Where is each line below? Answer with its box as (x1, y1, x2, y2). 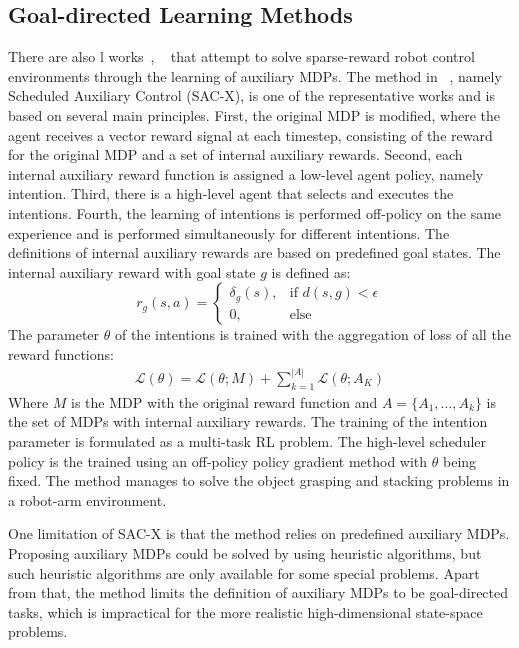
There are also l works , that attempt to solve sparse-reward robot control (8, 46, 475, 67)
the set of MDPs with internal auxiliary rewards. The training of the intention (8, 411, 488, 432)
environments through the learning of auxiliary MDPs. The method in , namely (8, 65, 502, 86)
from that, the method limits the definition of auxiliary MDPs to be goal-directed (8, 582, 509, 603)
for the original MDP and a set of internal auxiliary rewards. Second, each (8, 144, 463, 165)
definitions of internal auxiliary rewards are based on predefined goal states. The (8, 242, 501, 263)
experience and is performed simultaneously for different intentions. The (8, 222, 450, 243)
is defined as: (271, 261, 351, 282)
